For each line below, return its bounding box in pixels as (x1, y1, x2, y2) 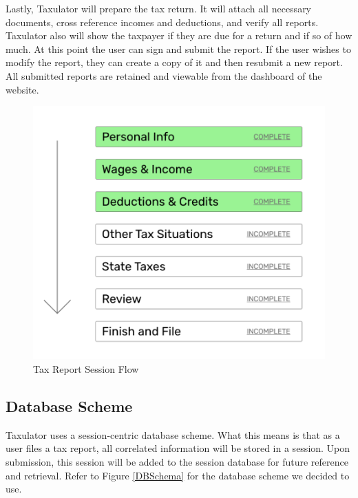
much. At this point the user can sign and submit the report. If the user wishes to (6, 41, 351, 56)
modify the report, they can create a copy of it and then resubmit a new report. (6, 55, 343, 69)
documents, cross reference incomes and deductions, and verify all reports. (6, 14, 319, 29)
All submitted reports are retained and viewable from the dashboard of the (6, 68, 322, 83)
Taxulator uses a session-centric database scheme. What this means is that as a (6, 427, 340, 442)
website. (6, 82, 39, 96)
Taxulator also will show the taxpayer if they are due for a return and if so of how (6, 28, 352, 43)
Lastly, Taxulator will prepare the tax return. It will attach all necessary (6, 1, 312, 15)
